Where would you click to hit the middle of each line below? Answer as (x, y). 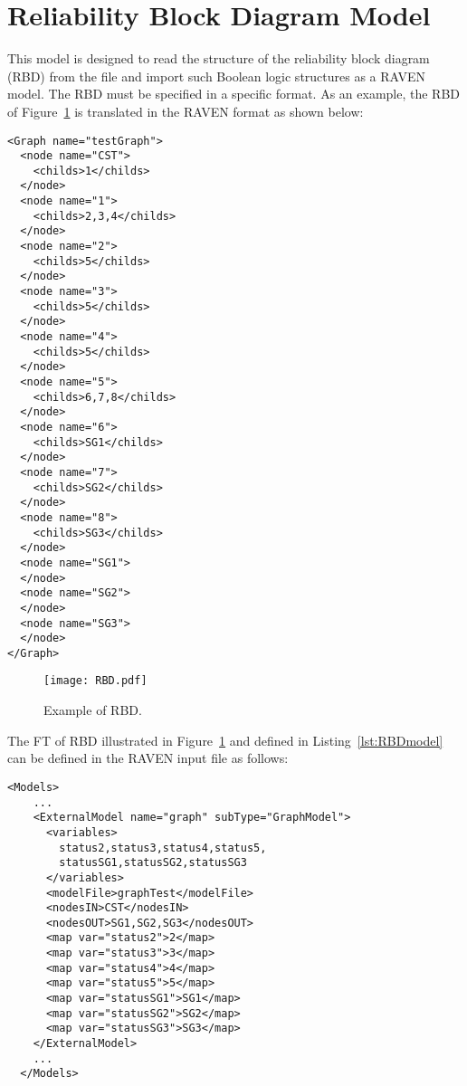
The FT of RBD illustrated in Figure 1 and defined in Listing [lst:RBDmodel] (225, 740)
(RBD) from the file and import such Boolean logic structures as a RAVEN (217, 76)
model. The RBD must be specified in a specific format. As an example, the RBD (234, 94)
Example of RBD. (93, 710)
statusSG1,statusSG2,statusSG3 (153, 863)
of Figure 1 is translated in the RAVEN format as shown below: (186, 111)
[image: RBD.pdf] (95, 681)
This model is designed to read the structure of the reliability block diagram (219, 58)
